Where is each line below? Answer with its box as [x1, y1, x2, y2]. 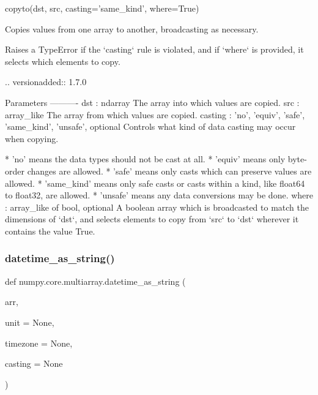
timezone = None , [5, 336, 73, 349]
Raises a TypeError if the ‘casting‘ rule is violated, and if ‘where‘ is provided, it [5, 43, 304, 56]
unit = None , [5, 315, 54, 328]
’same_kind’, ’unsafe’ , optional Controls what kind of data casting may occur [5, 120, 296, 133]
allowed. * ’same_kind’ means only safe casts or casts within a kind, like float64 [5, 176, 305, 189]
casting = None [5, 357, 63, 370]
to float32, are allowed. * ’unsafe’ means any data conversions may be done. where [5, 189, 313, 201]
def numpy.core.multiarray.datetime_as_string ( [5, 274, 186, 287]
